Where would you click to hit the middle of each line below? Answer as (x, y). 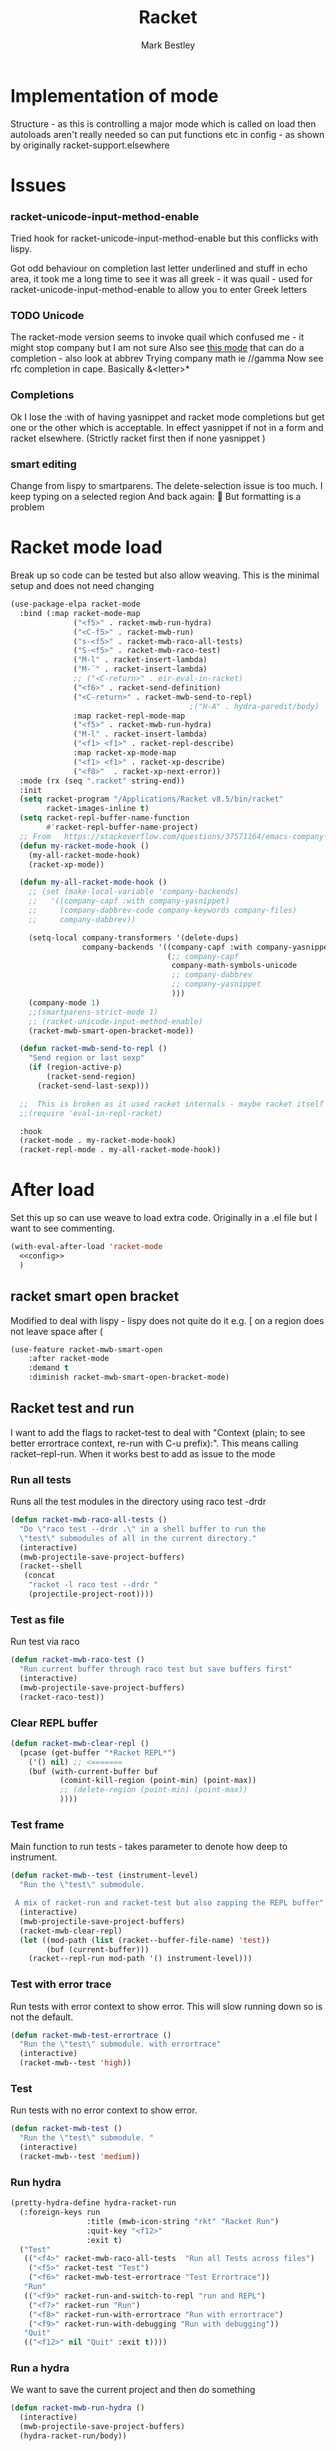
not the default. (42, 2017)
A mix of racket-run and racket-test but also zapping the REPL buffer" (169, 1903)
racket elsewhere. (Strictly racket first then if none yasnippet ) (138, 438)
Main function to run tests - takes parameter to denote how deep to (149, 1847)
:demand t (49, 1368)
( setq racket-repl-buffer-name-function (104, 818)
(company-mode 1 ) (64, 1002)
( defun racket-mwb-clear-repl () (80, 1743)
